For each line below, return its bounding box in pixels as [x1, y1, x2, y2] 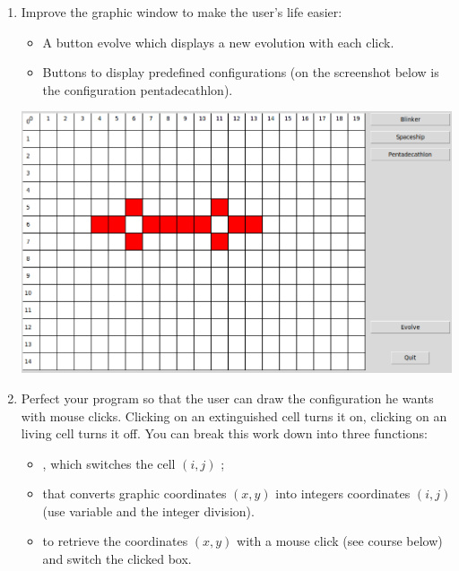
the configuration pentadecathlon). [42, 80, 233, 99]
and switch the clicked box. [42, 549, 192, 568]
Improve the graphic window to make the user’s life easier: [21, 3, 342, 21]
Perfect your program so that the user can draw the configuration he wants [21, 388, 434, 407]
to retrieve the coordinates [42, 532, 188, 550]
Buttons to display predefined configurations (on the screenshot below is [42, 63, 439, 82]
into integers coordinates [275, 484, 411, 503]
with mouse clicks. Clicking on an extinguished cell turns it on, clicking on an [21, 406, 447, 425]
